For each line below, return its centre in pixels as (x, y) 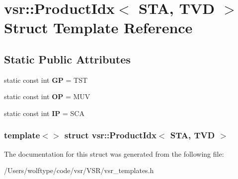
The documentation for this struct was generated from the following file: (114, 153)
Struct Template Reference (98, 28)
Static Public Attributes (67, 59)
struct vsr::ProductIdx (110, 135)
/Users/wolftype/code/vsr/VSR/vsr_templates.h (79, 170)
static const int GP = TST (46, 80)
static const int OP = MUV (47, 96)
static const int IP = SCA (44, 113)
